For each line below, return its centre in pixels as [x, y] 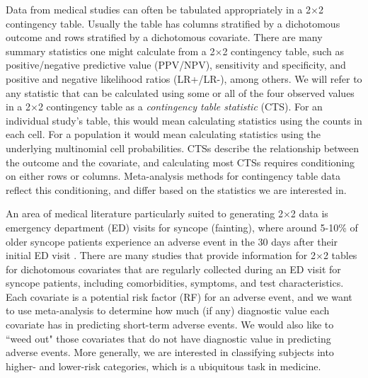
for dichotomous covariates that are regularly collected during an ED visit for [173, 269]
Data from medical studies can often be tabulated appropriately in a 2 [158, 9]
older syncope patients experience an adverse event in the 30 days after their [172, 241]
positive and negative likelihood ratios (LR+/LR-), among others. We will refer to [184, 78]
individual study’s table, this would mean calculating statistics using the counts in [184, 120]
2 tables [340, 255]
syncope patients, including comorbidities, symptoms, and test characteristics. [175, 283]
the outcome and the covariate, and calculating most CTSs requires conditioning [180, 162]
